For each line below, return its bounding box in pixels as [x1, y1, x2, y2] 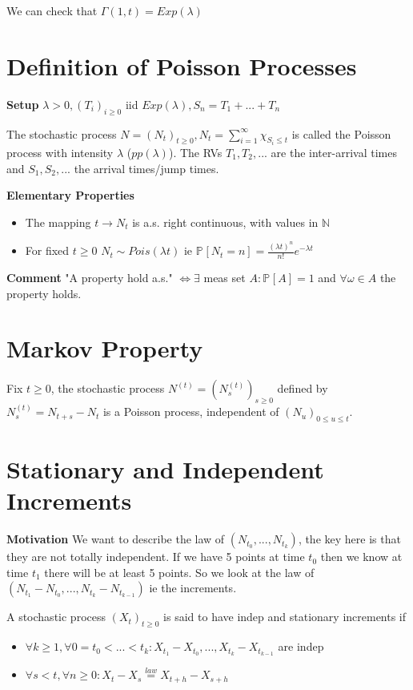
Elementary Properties [6, 187, 134, 204]
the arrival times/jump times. [74, 159, 219, 176]
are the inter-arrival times [271, 143, 397, 160]
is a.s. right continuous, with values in [132, 213, 319, 230]
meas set [203, 269, 246, 286]
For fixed [25, 242, 70, 259]
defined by [277, 380, 328, 397]
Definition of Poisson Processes [6, 49, 357, 82]
